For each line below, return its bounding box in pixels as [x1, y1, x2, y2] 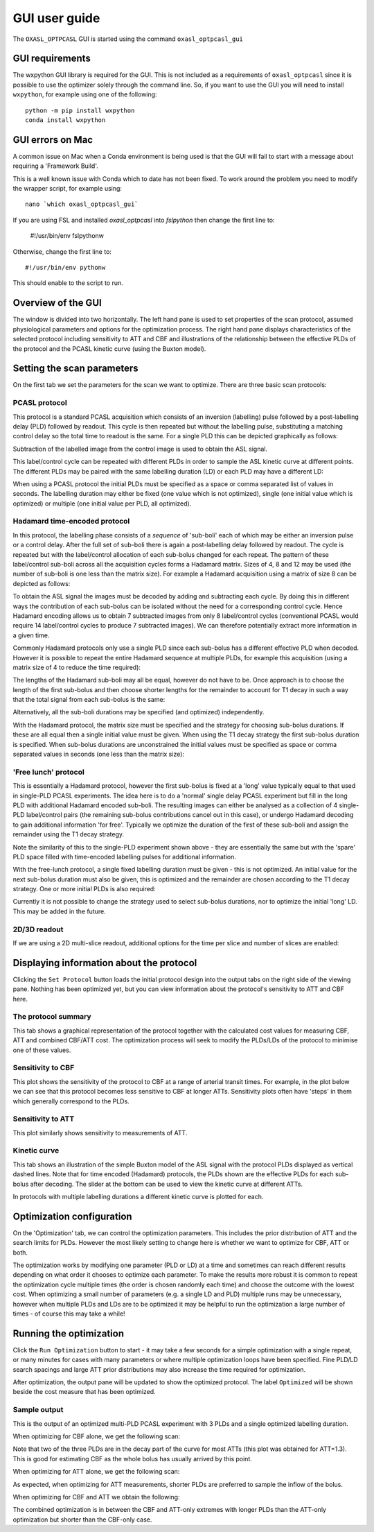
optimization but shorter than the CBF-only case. [12, 1515, 152, 1524]
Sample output [12, 1405, 64, 1415]
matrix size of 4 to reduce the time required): [12, 663, 141, 671]
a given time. [12, 631, 50, 639]
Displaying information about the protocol [12, 957, 197, 969]
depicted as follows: [12, 579, 71, 587]
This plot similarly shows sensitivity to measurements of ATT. [12, 1128, 188, 1137]
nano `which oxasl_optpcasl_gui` [25, 200, 139, 208]
